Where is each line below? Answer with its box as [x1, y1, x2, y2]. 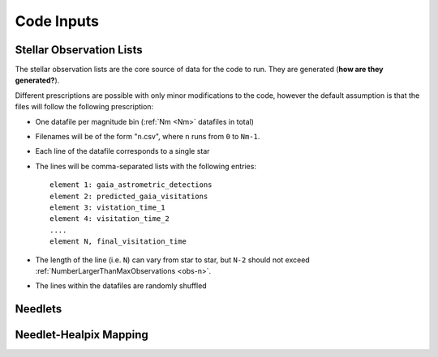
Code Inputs [15, 12, 99, 30]
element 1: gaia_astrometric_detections [49, 181, 213, 189]
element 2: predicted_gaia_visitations [49, 191, 208, 201]
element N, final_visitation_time [49, 237, 187, 246]
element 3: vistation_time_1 [49, 202, 165, 212]
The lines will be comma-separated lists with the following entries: [35, 161, 257, 171]
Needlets [15, 302, 62, 316]
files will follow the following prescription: [15, 102, 154, 112]
